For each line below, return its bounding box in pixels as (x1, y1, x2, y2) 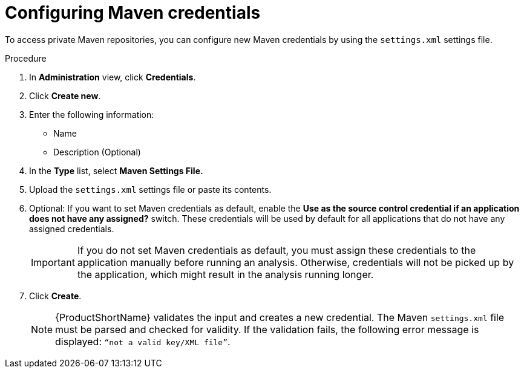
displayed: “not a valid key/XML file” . (55, 335, 231, 348)
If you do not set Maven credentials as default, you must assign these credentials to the (77, 244, 476, 256)
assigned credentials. (29, 223, 114, 234)
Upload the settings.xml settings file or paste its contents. (29, 184, 272, 195)
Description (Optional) (53, 146, 141, 157)
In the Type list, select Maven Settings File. (29, 165, 203, 176)
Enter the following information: (29, 109, 154, 120)
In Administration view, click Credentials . (29, 71, 196, 82)
